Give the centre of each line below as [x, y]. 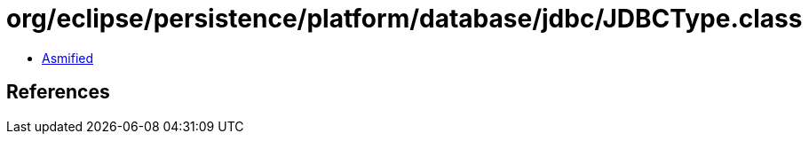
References [58, 92]
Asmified [68, 58]
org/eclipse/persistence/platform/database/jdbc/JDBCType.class [404, 19]
